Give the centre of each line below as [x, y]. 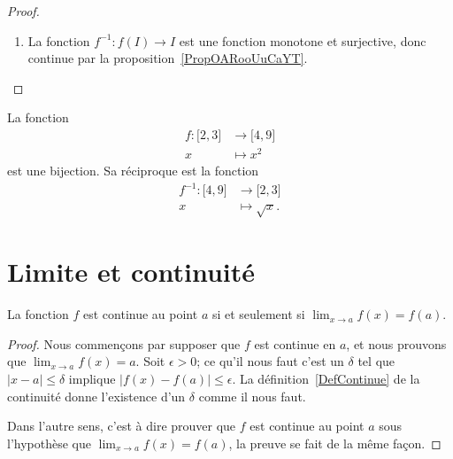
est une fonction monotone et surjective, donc [303, 40]
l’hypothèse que [49, 443]
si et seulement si [258, 314]
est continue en [295, 343]
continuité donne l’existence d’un [96, 396]
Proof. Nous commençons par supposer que [124, 343]
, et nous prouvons [396, 343]
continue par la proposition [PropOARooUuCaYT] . [168, 58]
